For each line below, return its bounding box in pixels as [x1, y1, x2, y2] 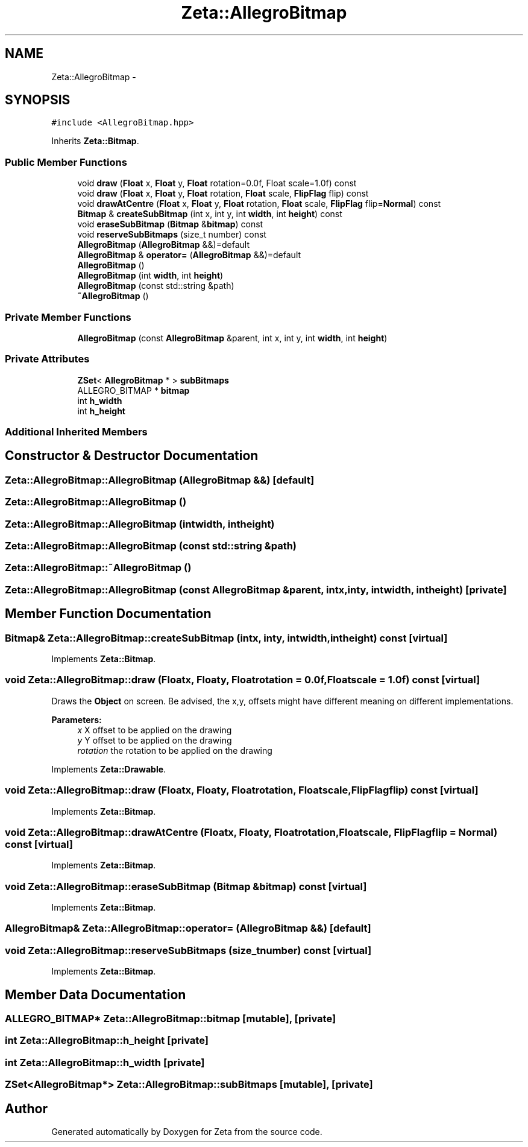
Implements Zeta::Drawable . [51, 763, 166, 774]
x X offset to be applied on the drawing [77, 724, 232, 735]
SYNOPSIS [5, 92, 71, 108]
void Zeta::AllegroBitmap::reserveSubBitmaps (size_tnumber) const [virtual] [5, 944, 372, 956]
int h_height [77, 405, 125, 416]
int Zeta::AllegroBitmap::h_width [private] [5, 1056, 205, 1069]
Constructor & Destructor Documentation [5, 448, 259, 464]
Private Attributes [5, 353, 90, 365]
